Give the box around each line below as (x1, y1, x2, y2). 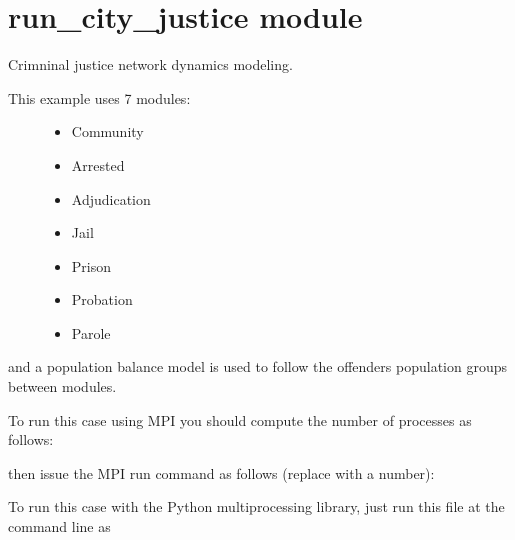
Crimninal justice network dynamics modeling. (8, 54, 293, 75)
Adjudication (71, 188, 151, 209)
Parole (71, 322, 111, 343)
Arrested (71, 154, 125, 175)
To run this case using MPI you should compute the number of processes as (8, 409, 472, 430)
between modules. (8, 376, 117, 397)
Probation (71, 289, 133, 310)
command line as (8, 516, 111, 537)
